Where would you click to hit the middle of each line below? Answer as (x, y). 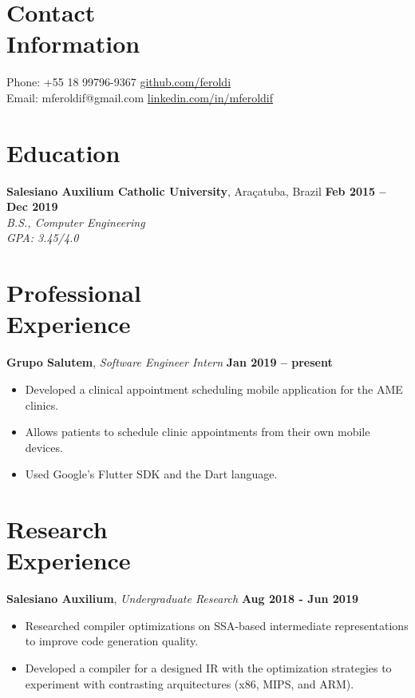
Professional (74, 293)
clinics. (42, 405)
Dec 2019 (32, 206)
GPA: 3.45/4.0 (43, 238)
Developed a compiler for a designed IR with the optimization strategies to (208, 667)
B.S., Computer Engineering (76, 222)
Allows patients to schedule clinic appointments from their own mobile (198, 432)
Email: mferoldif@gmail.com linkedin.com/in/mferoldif (140, 97)
